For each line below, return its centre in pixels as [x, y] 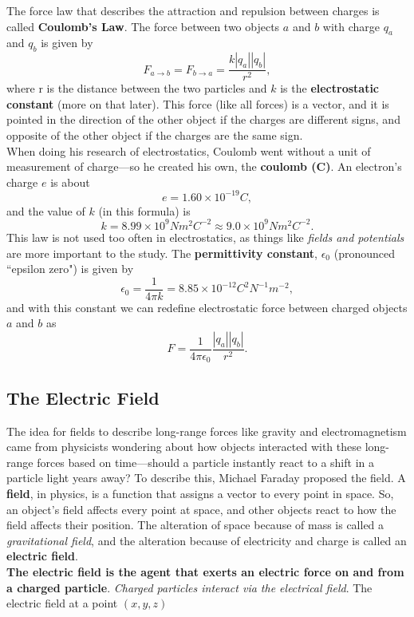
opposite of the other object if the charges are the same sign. [155, 135]
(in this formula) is [144, 210]
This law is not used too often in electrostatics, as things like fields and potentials [205, 237]
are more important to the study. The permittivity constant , [162, 253]
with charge [351, 26]
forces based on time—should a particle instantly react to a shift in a [205, 462]
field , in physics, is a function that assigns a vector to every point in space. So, [200, 494]
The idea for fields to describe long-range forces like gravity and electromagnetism [207, 431]
